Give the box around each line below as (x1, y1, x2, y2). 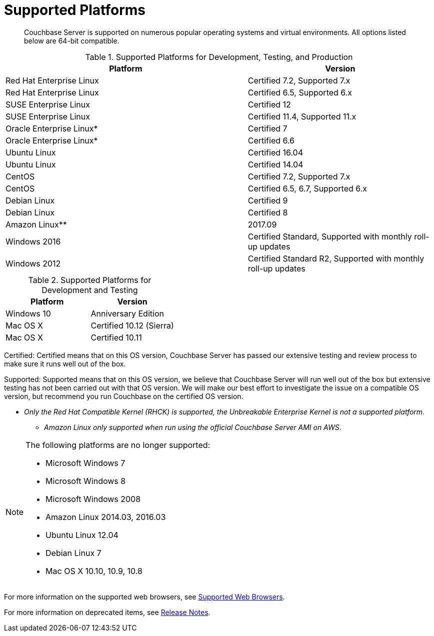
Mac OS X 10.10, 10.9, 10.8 (45, 565, 142, 576)
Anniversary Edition (90, 308, 164, 318)
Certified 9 (247, 195, 288, 205)
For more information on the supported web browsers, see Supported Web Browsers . (4, 592, 285, 601)
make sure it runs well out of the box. (4, 359, 126, 368)
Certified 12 (247, 99, 291, 109)
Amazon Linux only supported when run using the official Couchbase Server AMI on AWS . (44, 422, 341, 431)
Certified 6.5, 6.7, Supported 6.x (247, 183, 367, 193)
